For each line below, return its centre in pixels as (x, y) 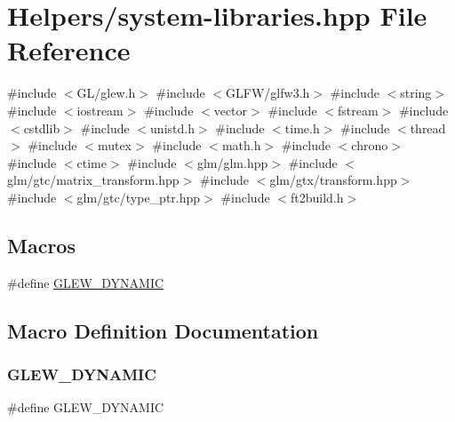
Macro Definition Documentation (163, 330)
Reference (69, 50)
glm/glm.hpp (232, 162)
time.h (302, 127)
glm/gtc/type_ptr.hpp (139, 197)
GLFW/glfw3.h (268, 93)
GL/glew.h (106, 93)
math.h (241, 145)
